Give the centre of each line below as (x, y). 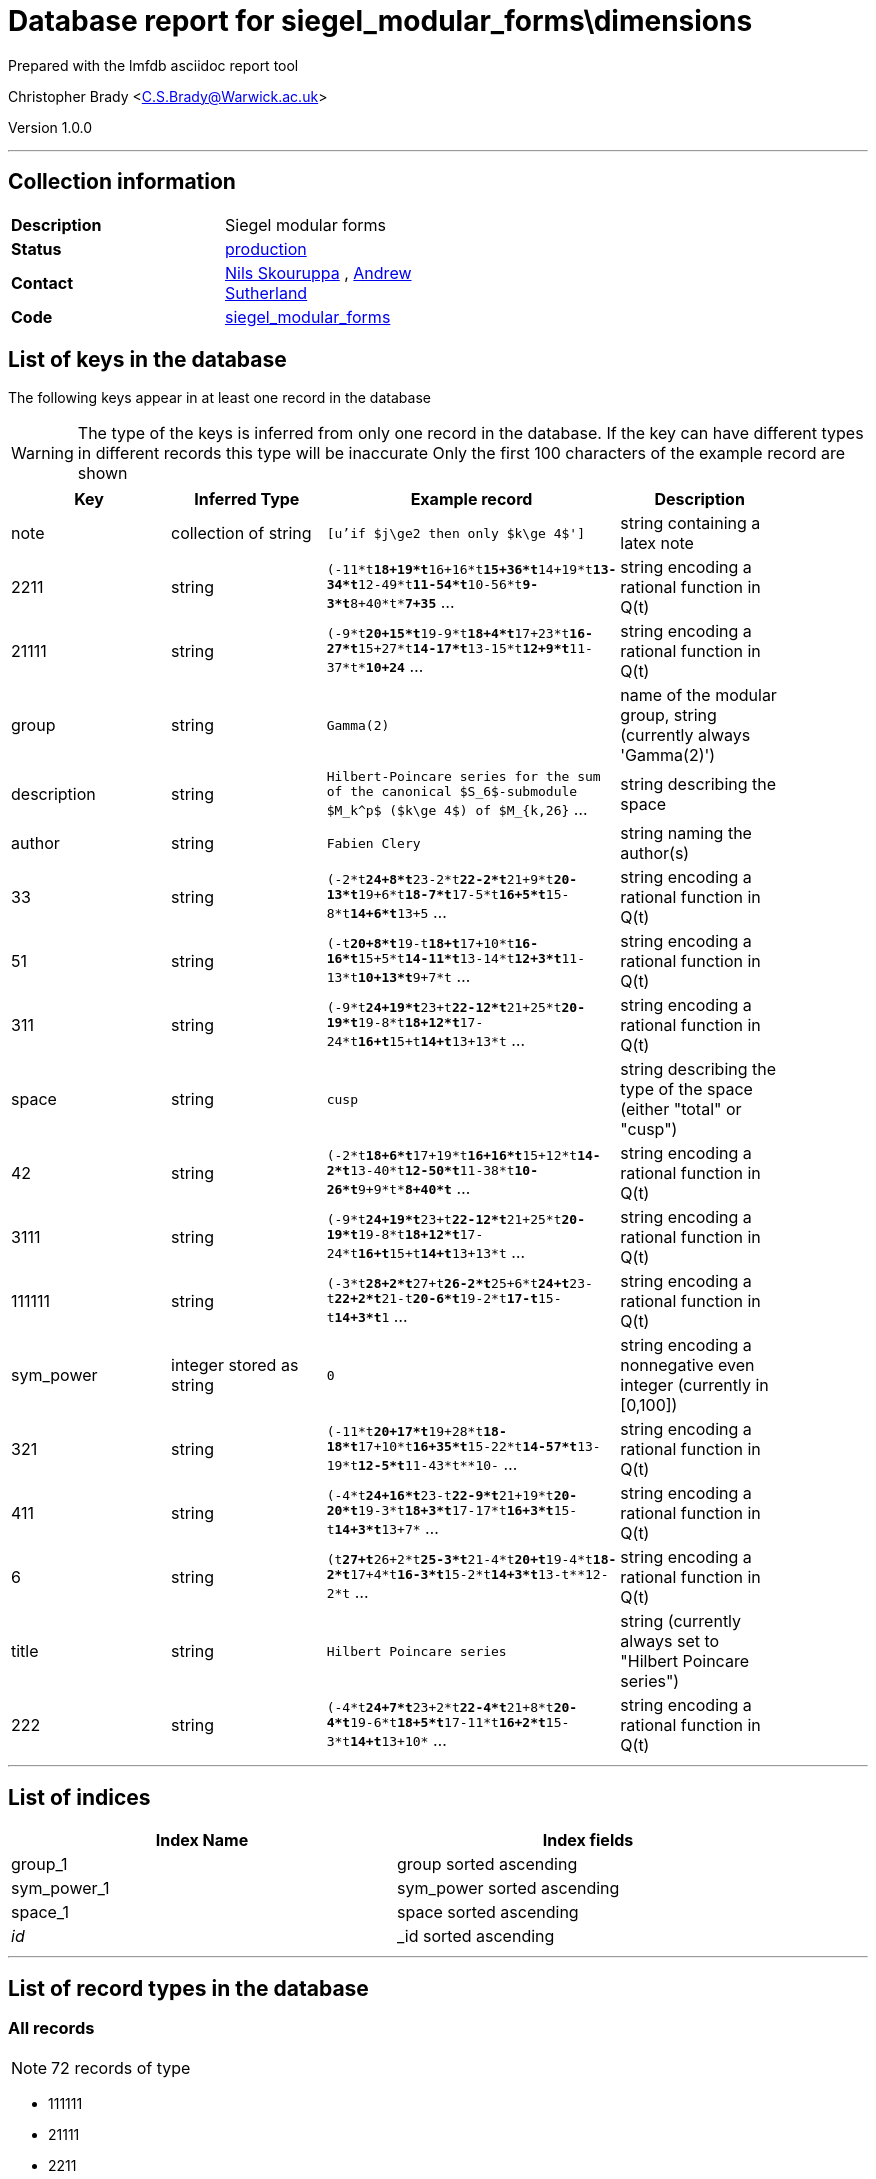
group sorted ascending (487, 1864)
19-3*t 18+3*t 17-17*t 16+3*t (455, 1511)
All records (51, 2028)
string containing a (690, 523)
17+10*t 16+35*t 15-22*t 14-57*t (467, 1447)
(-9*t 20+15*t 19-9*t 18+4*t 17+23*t (448, 634)
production (266, 248)
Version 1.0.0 (50, 127)
